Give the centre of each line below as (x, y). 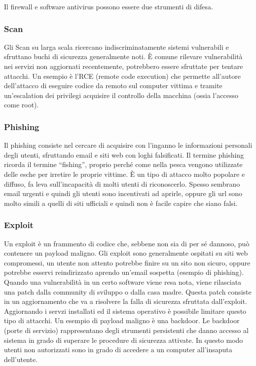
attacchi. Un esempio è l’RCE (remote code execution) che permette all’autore (123, 76)
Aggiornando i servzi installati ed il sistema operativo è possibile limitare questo (125, 311)
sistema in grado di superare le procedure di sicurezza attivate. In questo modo (124, 340)
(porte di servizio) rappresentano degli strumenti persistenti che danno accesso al (126, 330)
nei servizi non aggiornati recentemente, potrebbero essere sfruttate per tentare (124, 66)
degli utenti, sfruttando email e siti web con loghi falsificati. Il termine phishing (124, 154)
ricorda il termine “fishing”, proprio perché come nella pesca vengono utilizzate (123, 164)
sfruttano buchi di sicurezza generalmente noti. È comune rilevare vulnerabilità (123, 56)
